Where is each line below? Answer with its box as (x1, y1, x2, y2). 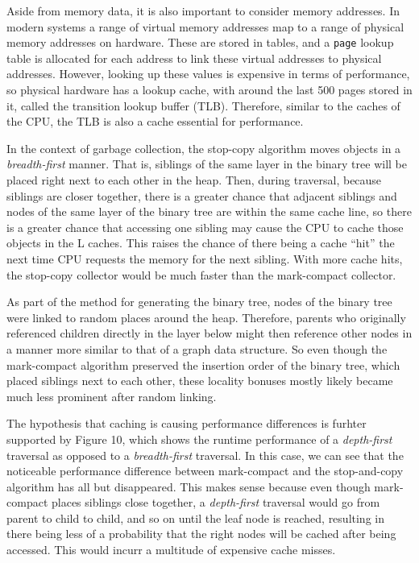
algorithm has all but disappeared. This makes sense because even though (6, 478, 371, 495)
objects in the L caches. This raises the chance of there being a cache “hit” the (6, 234, 395, 251)
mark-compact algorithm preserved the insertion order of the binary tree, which (6, 356, 400, 373)
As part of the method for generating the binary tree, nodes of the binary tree (6, 293, 392, 310)
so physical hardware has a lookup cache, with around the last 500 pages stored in (6, 81, 413, 98)
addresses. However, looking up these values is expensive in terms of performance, (6, 65, 410, 82)
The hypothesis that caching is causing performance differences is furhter (6, 415, 367, 432)
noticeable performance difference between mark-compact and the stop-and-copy (6, 462, 404, 479)
